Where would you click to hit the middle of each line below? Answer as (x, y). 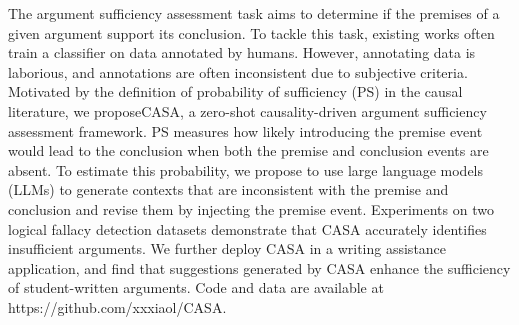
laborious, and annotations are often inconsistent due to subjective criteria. (238, 71)
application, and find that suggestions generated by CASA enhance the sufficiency (259, 267)
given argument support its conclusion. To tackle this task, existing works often (251, 32)
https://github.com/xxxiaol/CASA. (117, 306)
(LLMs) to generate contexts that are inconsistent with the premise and (228, 189)
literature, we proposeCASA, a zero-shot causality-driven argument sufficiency (247, 110)
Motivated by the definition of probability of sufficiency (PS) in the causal (235, 91)
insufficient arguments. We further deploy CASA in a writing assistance (227, 248)
